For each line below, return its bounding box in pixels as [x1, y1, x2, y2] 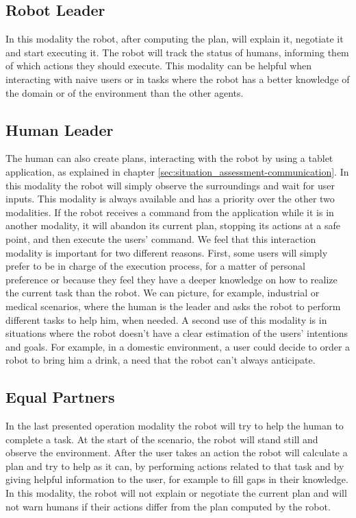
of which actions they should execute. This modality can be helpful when [5, 58, 312, 73]
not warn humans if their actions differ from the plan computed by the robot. [5, 499, 331, 513]
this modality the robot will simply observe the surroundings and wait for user [5, 178, 335, 192]
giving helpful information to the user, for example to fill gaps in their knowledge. [5, 472, 348, 486]
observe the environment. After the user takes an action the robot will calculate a [5, 445, 348, 460]
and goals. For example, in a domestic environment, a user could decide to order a [5, 339, 351, 353]
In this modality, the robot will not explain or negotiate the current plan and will [5, 486, 347, 500]
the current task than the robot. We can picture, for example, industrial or [5, 285, 320, 300]
